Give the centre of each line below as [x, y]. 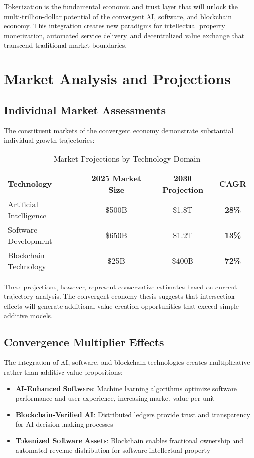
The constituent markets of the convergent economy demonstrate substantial [119, 130]
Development [30, 241]
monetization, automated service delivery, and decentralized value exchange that [124, 35]
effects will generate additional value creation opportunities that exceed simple [121, 305]
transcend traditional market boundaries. [65, 45]
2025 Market [116, 178]
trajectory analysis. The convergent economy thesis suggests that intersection [119, 296]
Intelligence [27, 215]
